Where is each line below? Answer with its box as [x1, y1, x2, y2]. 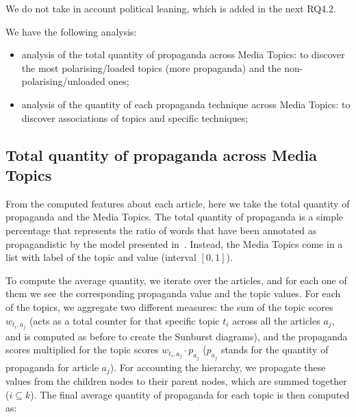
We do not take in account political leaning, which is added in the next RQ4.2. [5, 1, 336, 15]
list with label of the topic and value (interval [5, 250, 196, 264]
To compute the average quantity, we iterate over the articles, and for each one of [5, 273, 347, 287]
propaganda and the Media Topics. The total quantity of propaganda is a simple [5, 210, 344, 224]
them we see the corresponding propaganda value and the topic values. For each [5, 286, 341, 301]
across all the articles [232, 313, 320, 327]
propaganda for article [5, 359, 99, 374]
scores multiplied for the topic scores [5, 342, 159, 357]
